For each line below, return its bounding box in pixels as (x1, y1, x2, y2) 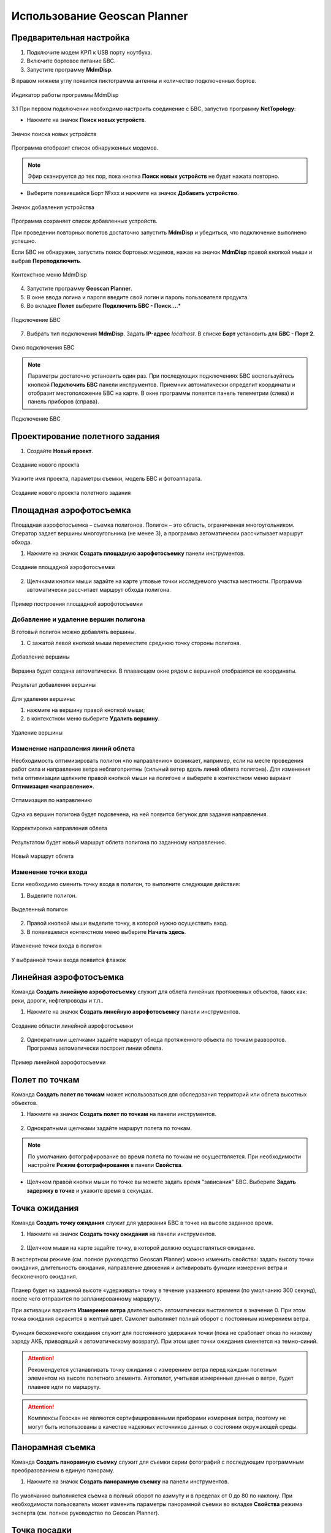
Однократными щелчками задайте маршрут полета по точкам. (26, 1124, 192, 1131)
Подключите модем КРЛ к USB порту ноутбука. (26, 49, 153, 56)
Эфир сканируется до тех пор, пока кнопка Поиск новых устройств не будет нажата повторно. (28, 172, 280, 180)
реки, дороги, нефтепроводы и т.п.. (11, 996, 104, 1004)
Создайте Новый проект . (26, 447, 93, 454)
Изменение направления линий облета (11, 744, 135, 752)
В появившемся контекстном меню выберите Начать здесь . (26, 928, 186, 935)
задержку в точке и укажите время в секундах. (26, 1187, 153, 1194)
